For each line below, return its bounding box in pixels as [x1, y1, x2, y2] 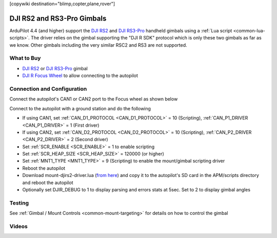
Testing [9, 199, 29, 206]
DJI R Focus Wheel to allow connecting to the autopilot [22, 72, 138, 79]
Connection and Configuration [9, 85, 87, 92]
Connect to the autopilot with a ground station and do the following [9, 105, 151, 111]
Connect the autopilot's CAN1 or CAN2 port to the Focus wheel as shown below [9, 96, 178, 102]
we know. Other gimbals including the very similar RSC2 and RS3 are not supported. [9, 42, 187, 48]
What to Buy [9, 54, 41, 62]
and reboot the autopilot [22, 180, 73, 186]
